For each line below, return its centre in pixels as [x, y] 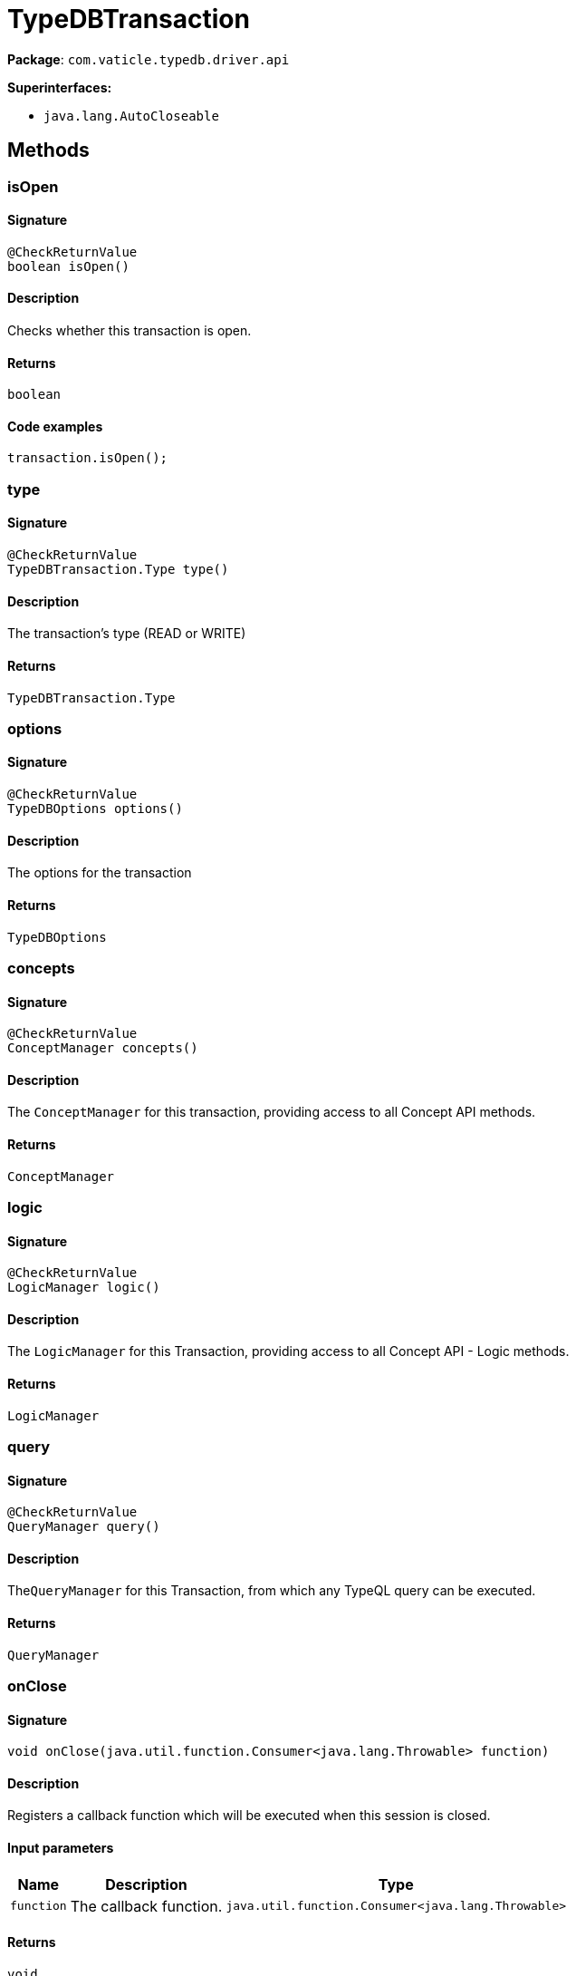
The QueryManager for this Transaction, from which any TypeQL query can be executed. [272, 1591]
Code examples [55, 426]
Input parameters [61, 1848]
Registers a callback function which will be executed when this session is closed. [249, 1816]
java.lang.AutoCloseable [131, 116]
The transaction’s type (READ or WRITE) [127, 634]
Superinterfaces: [60, 87]
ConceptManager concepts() [103, 1048]
